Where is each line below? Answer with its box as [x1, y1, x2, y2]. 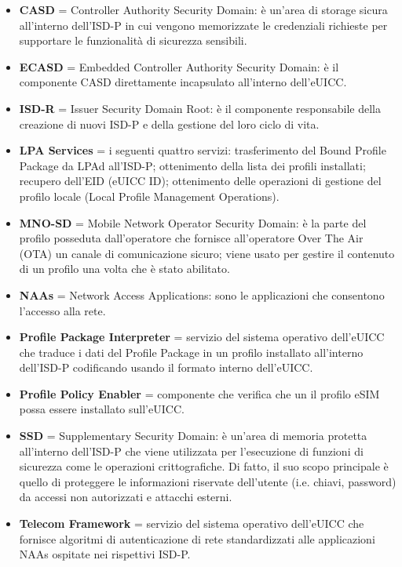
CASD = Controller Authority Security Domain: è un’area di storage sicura [19, 2, 388, 17]
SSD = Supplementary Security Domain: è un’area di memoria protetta [19, 427, 367, 444]
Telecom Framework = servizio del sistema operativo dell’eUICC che [19, 515, 364, 532]
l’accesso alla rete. [19, 302, 106, 318]
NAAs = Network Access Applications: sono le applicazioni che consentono [19, 286, 385, 303]
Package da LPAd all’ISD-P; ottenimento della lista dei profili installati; [19, 157, 366, 173]
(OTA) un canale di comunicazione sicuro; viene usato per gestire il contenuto [19, 245, 395, 261]
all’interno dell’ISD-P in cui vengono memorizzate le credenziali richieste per [19, 16, 388, 33]
